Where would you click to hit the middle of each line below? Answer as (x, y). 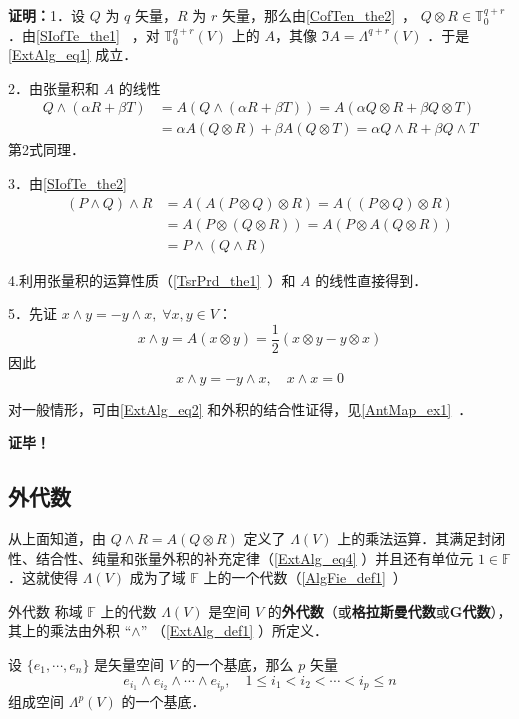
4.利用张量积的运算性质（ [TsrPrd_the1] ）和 (152, 279)
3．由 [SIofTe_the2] (68, 183)
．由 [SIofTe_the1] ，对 (84, 34)
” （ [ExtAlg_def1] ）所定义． (234, 630)
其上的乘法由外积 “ (70, 630)
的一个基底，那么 (237, 663)
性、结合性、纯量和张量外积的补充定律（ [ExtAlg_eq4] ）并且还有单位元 (241, 557)
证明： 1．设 (46, 15)
